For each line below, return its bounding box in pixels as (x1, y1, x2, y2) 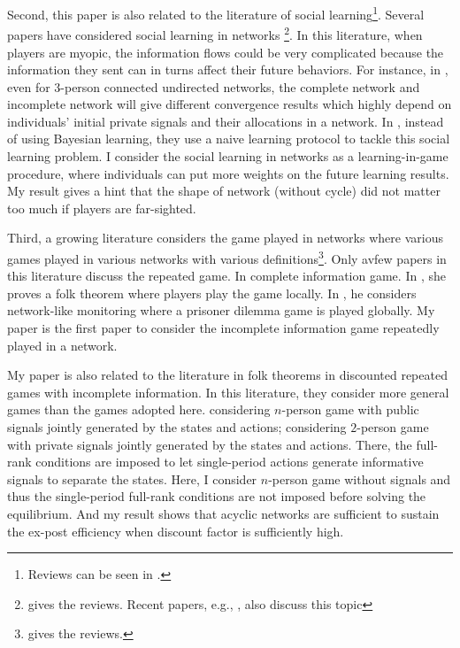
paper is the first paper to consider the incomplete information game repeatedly (7, 319, 440, 337)
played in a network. (7, 336, 118, 354)
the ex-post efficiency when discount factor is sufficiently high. (7, 521, 344, 540)
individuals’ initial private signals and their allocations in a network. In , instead (7, 112, 444, 130)
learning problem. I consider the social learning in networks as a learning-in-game (7, 147, 448, 166)
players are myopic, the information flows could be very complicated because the (7, 42, 444, 61)
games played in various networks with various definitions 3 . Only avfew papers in (7, 247, 447, 267)
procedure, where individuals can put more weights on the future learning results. (7, 164, 449, 182)
